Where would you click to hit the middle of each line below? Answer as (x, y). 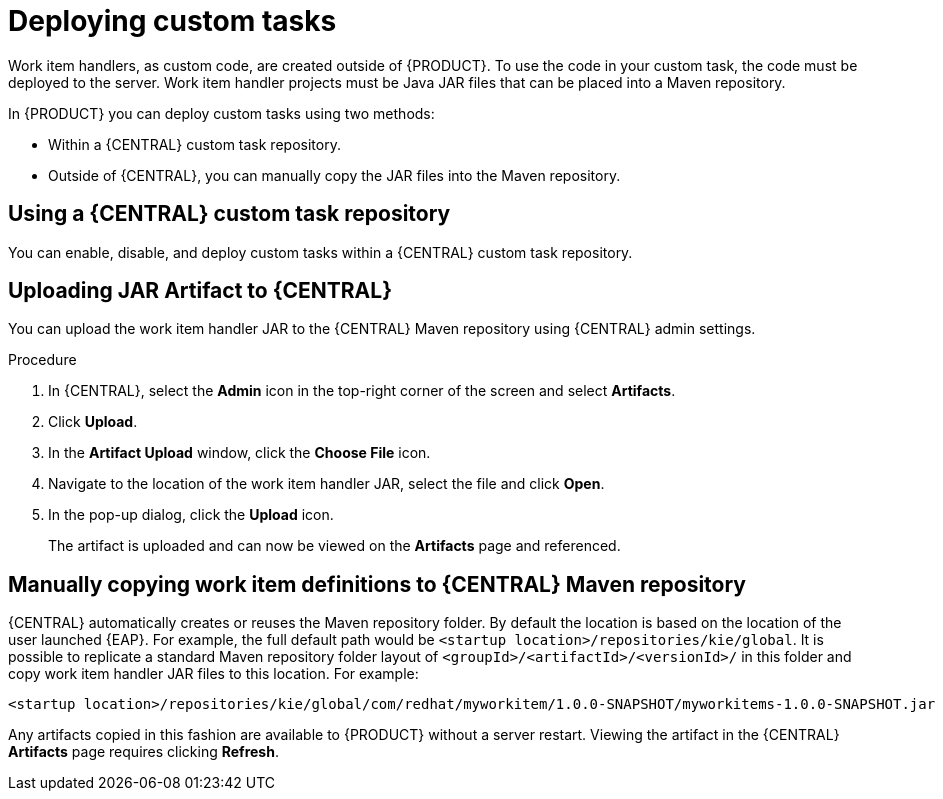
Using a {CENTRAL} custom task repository (229, 214)
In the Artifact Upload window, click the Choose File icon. (239, 453)
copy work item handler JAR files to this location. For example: (213, 674)
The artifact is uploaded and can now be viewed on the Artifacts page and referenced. (334, 546)
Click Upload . (93, 422)
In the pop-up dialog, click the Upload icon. (191, 515)
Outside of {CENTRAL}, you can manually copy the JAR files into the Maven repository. (334, 175)
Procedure (42, 360)
